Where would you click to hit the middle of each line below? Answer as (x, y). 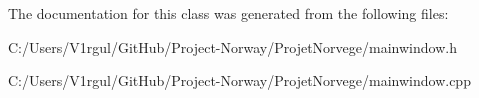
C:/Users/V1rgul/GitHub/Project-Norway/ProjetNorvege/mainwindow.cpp (239, 80)
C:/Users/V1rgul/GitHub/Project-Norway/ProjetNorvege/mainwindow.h (232, 46)
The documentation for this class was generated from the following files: (228, 13)
